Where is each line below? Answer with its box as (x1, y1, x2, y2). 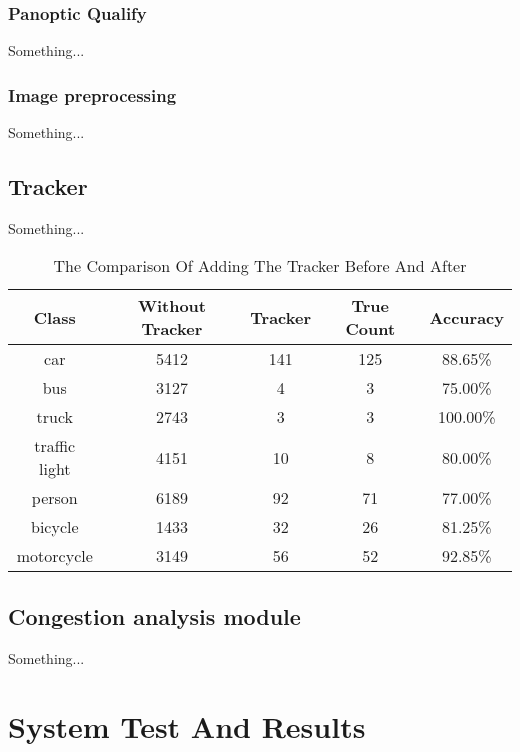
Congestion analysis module (8, 600, 301, 631)
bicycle (30, 515, 79, 539)
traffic (34, 434, 76, 458)
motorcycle (16, 544, 93, 568)
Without (137, 294, 206, 318)
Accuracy (429, 305, 504, 329)
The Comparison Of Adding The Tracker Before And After (53, 254, 467, 278)
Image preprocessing (8, 82, 177, 107)
